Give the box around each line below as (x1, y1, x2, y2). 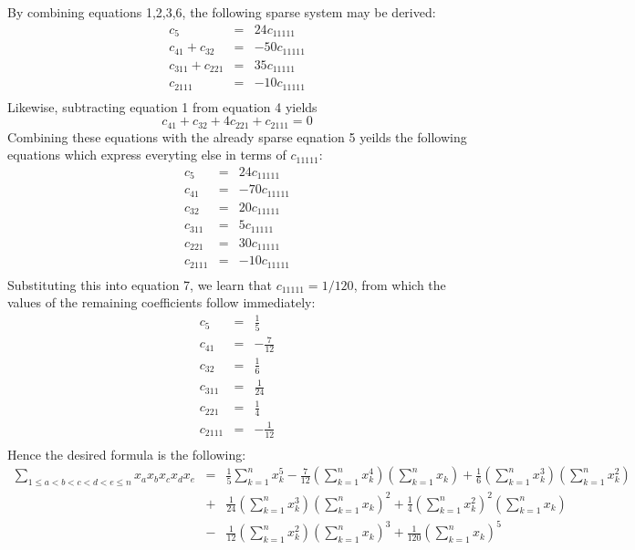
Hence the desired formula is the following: (7, 444, 246, 463)
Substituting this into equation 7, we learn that (7, 275, 272, 294)
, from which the (353, 275, 446, 294)
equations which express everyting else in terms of (7, 145, 286, 164)
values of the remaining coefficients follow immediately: (7, 293, 316, 312)
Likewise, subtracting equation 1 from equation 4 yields (7, 97, 317, 116)
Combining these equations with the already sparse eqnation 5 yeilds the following (7, 127, 467, 146)
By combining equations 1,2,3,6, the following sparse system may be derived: (7, 3, 436, 21)
